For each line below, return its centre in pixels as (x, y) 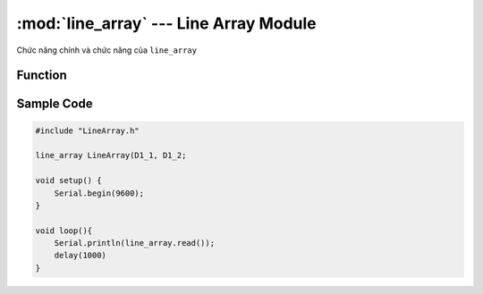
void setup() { (68, 181)
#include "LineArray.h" (88, 130)
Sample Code (55, 104)
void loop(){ (64, 231)
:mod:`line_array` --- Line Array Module (166, 23)
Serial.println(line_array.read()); (134, 243)
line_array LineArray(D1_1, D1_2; (111, 155)
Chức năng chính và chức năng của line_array (106, 50)
